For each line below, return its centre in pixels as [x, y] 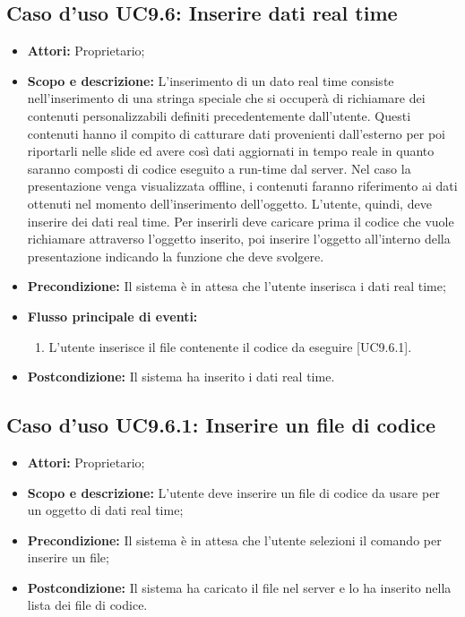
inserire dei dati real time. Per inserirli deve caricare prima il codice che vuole [241, 221]
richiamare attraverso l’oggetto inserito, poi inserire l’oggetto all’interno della [239, 239]
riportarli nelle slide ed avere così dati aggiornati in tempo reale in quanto [231, 151]
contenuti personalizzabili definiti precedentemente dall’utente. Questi [219, 115]
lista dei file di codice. [87, 605]
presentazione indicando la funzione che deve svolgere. [176, 256]
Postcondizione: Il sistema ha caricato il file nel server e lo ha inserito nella [239, 587]
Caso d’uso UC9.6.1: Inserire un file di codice [221, 425]
